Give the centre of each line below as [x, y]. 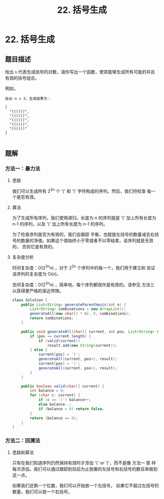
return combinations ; [52, 318]
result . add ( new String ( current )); [82, 345]
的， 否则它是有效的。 [34, 247]
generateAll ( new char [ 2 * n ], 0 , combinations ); [80, 314]
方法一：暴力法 [23, 169]
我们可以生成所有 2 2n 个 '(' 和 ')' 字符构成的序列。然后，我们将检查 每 [82, 190]
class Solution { [30, 300]
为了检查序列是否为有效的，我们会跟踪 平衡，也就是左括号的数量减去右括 [85, 235]
